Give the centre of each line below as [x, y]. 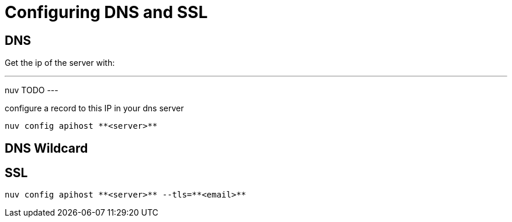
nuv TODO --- [32, 90]
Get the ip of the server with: [60, 63]
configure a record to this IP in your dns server [94, 108]
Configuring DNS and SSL [106, 12]
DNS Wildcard [46, 148]
